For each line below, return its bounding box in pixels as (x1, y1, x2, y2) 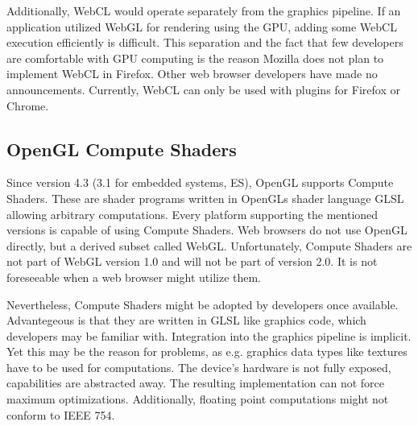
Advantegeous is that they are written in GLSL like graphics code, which (6, 312, 366, 329)
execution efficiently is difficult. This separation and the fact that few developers (6, 34, 404, 51)
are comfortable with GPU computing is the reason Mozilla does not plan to (6, 49, 384, 66)
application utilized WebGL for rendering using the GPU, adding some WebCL (6, 18, 397, 35)
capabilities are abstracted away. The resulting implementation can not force (6, 374, 384, 391)
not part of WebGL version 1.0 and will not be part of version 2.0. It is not (6, 253, 378, 270)
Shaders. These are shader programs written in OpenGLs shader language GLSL (6, 189, 404, 206)
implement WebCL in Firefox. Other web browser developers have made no (6, 65, 378, 82)
